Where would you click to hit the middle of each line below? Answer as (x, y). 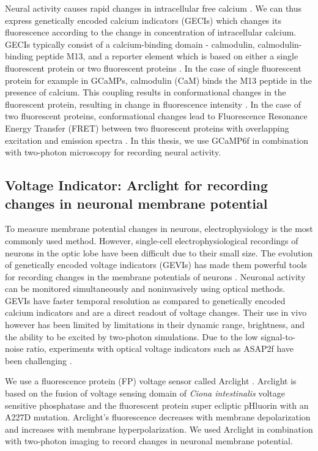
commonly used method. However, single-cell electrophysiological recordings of (152, 240)
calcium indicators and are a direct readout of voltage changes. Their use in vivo (156, 312)
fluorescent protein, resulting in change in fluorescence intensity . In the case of (153, 104)
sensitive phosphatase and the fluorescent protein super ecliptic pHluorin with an (157, 405)
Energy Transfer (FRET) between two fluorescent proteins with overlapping (147, 128)
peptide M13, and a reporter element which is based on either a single (167, 56)
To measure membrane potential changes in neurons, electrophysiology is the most (159, 229)
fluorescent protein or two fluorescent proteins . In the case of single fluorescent (153, 68)
